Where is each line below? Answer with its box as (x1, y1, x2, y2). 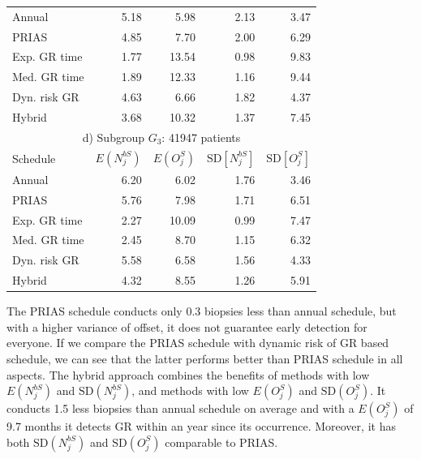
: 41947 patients (161, 128, 241, 145)
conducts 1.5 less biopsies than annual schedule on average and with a (6, 400, 354, 417)
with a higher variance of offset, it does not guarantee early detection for (6, 318, 367, 335)
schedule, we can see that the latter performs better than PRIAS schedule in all (6, 350, 403, 367)
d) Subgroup (82, 128, 144, 145)
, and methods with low (131, 382, 249, 399)
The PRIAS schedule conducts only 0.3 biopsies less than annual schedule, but (6, 302, 397, 320)
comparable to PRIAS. (165, 433, 278, 450)
